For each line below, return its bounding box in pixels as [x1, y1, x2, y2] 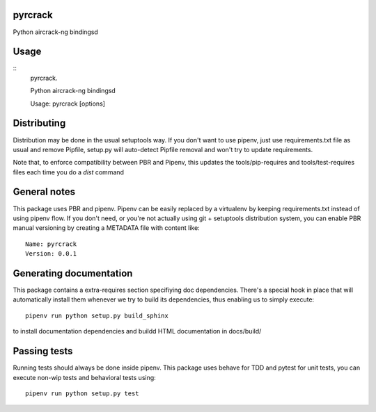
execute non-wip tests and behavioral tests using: [13, 373, 156, 381]
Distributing [13, 117, 66, 129]
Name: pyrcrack [25, 240, 77, 248]
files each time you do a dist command [13, 167, 125, 176]
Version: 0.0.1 [25, 250, 77, 258]
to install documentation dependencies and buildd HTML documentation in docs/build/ [13, 327, 262, 336]
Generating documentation [13, 267, 133, 279]
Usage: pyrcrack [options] [30, 99, 106, 108]
